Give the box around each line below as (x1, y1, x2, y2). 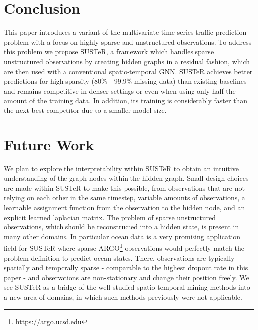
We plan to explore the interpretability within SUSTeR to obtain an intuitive (4, 163, 239, 173)
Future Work (4, 134, 94, 154)
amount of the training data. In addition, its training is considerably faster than (4, 95, 248, 106)
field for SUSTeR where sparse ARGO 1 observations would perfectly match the (4, 241, 244, 253)
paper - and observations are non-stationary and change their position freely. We (4, 272, 249, 282)
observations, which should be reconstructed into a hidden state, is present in (4, 221, 239, 232)
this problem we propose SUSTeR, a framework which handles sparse (4, 46, 214, 57)
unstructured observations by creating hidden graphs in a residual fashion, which (4, 56, 250, 66)
